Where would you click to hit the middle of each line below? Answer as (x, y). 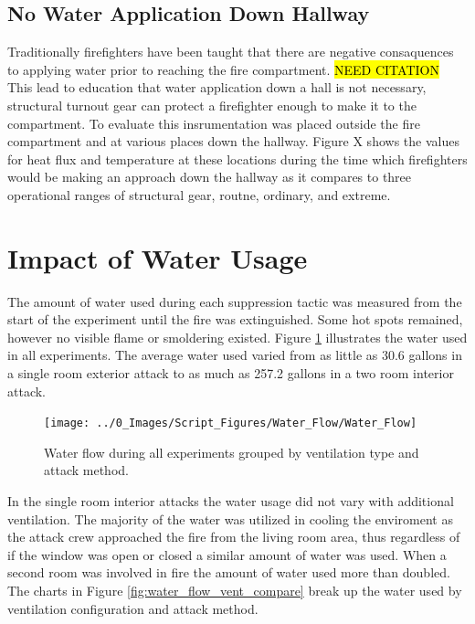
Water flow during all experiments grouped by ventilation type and (232, 452)
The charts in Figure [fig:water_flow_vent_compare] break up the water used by (235, 591)
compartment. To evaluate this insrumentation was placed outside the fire (214, 123)
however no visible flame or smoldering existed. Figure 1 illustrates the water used (237, 337)
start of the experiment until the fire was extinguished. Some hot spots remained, (235, 319)
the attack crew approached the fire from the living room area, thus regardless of (234, 537)
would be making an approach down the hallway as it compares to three (210, 177)
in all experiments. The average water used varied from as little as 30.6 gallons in (235, 355)
